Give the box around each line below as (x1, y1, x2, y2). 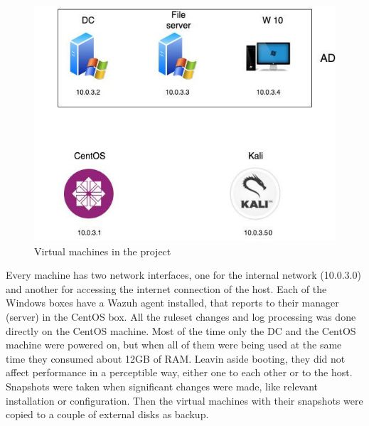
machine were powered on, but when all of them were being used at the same (6, 337, 342, 352)
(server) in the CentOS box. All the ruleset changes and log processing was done (6, 309, 356, 324)
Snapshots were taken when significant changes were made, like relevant (6, 378, 319, 393)
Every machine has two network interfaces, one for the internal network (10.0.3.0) (6, 267, 361, 282)
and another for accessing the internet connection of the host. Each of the (6, 281, 327, 296)
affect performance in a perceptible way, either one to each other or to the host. (6, 365, 353, 380)
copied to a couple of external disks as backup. (6, 407, 209, 422)
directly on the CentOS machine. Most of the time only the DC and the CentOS (6, 323, 356, 338)
